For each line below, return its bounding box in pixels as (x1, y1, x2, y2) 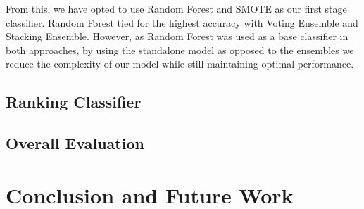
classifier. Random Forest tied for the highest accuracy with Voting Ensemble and (6, 15, 358, 30)
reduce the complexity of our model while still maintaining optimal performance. (6, 56, 354, 71)
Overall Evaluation (6, 132, 144, 154)
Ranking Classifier (6, 91, 142, 113)
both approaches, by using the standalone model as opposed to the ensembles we (6, 42, 354, 57)
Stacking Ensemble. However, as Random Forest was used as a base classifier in (6, 29, 349, 44)
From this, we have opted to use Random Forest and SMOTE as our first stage (6, 1, 347, 15)
